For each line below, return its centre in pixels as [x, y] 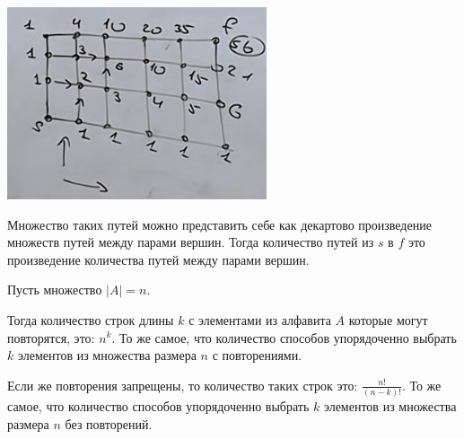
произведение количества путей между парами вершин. [158, 259]
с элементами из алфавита [260, 319]
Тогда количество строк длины [91, 319]
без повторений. [109, 423]
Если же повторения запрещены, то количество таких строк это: [183, 385]
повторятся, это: [51, 337]
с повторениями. [257, 355]
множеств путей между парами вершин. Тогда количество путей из [191, 242]
